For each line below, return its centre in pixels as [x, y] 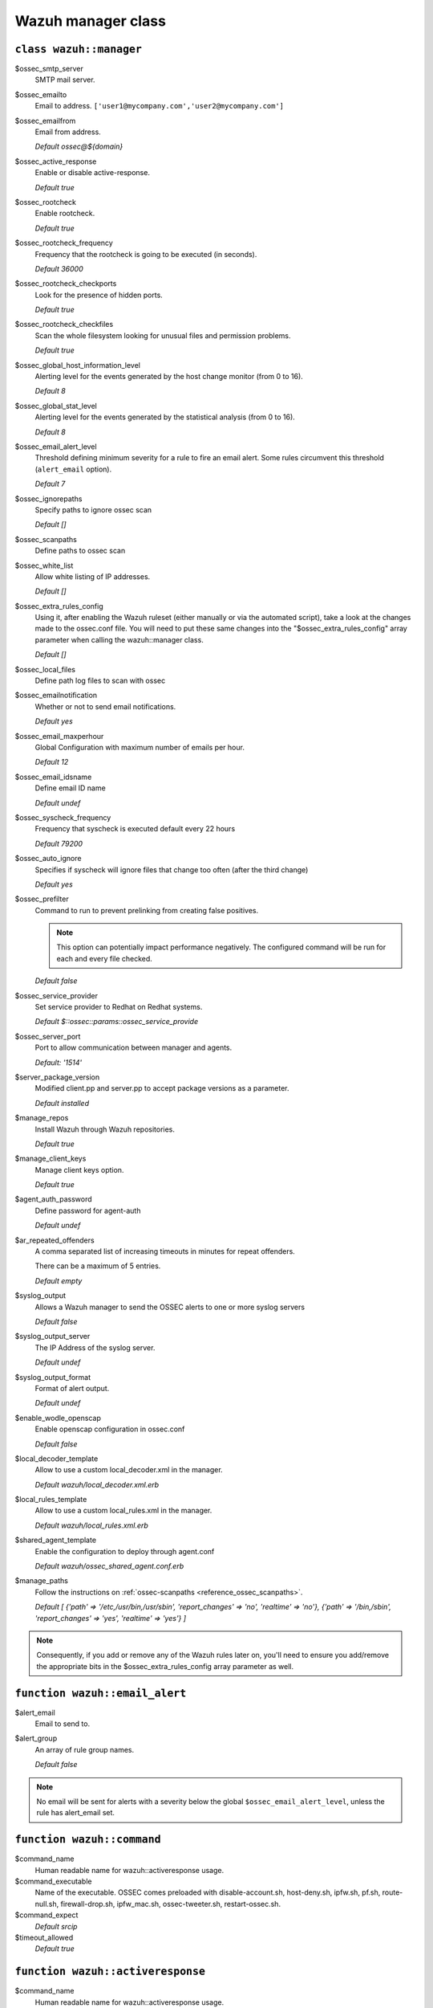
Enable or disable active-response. [92, 173]
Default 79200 [59, 843]
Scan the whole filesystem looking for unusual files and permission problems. [163, 335]
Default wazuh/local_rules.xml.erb [91, 1525]
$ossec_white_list [44, 565]
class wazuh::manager [78, 49]
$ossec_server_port [48, 1036]
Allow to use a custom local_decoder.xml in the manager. [129, 1470]
